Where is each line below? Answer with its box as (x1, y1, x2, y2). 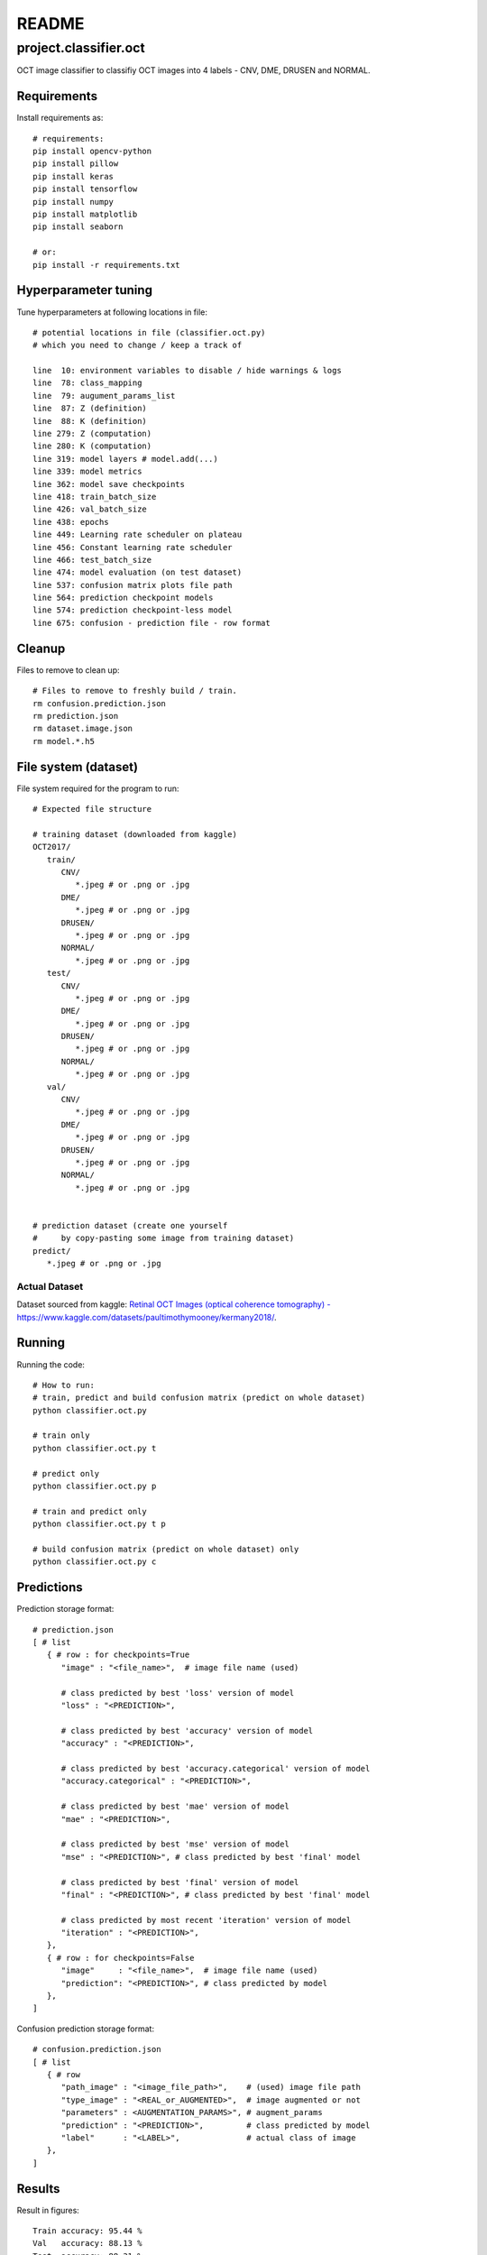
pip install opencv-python (32, 146, 152, 157)
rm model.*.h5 (32, 736, 95, 746)
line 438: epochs (32, 517, 109, 527)
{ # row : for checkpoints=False (46, 1953, 195, 1963)
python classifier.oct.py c (32, 1557, 157, 1567)
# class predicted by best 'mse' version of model (60, 1839, 290, 1849)
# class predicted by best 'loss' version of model (60, 1688, 295, 1698)
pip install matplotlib (32, 209, 138, 220)
